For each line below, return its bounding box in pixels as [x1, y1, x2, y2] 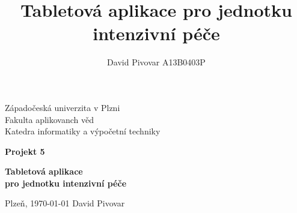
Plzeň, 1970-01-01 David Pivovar [5, 197, 125, 209]
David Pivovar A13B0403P [107, 56, 206, 68]
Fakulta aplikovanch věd [5, 113, 94, 125]
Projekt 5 [5, 145, 45, 157]
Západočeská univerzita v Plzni [5, 101, 120, 113]
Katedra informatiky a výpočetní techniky [5, 125, 161, 137]
